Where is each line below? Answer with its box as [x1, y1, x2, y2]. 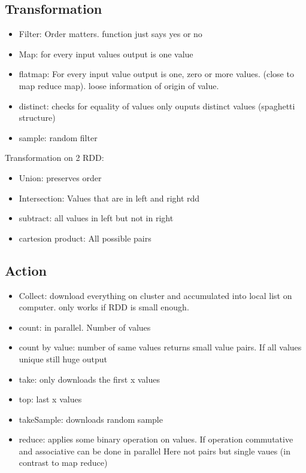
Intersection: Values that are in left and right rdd [19, 191, 200, 204]
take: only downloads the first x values [19, 373, 160, 385]
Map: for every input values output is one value [19, 47, 193, 60]
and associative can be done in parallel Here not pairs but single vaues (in [19, 444, 290, 457]
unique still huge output [19, 352, 107, 365]
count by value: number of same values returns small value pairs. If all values [19, 341, 302, 353]
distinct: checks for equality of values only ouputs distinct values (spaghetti [19, 99, 295, 112]
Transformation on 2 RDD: [5, 151, 104, 164]
